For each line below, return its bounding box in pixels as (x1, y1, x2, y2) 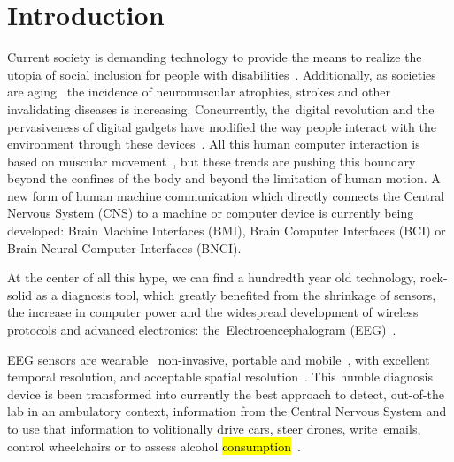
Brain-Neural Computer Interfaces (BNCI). (7, 238, 242, 257)
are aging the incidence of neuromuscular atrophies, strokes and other (7, 82, 390, 101)
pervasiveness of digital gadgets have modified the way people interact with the (7, 117, 436, 135)
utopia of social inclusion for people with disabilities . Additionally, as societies (7, 65, 436, 83)
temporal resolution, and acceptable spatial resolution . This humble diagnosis (7, 367, 433, 386)
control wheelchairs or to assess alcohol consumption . (7, 436, 301, 455)
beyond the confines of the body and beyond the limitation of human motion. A (7, 169, 441, 188)
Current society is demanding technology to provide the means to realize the (7, 48, 422, 66)
